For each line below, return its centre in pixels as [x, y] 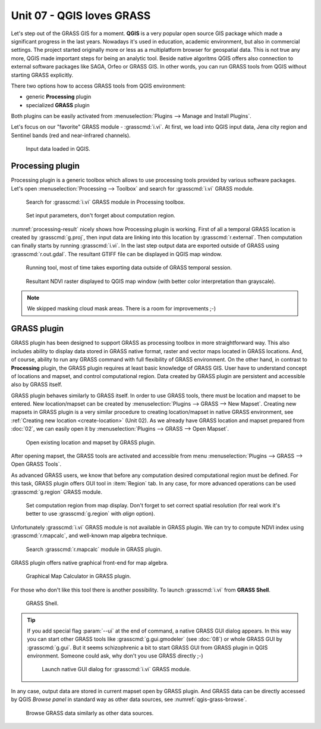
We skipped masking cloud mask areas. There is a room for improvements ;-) [122, 309]
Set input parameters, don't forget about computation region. [100, 216]
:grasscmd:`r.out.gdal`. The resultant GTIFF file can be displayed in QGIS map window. [117, 254]
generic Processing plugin [59, 97]
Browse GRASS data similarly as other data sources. [90, 713]
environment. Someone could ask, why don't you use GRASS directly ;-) [115, 656]
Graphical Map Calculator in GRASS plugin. [78, 576]
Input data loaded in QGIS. [58, 149]
